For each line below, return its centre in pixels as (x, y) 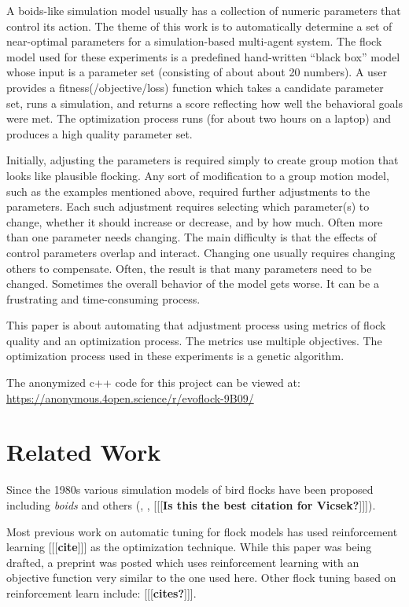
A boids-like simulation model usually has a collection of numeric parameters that (204, 10)
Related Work (84, 452)
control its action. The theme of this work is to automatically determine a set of (199, 26)
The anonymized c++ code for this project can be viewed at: (153, 383)
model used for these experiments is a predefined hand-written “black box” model (203, 56)
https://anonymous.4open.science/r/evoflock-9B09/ (130, 397)
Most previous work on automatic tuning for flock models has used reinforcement (202, 531)
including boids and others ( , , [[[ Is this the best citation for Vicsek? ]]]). (191, 504)
